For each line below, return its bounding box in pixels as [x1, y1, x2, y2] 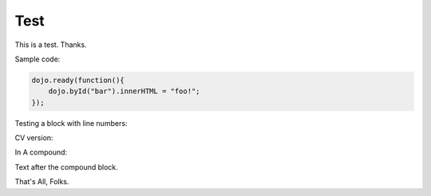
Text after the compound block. [14, 162, 119, 171]
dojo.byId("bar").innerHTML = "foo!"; [48, 87, 200, 96]
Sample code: [14, 54, 61, 64]
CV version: [14, 133, 53, 143]
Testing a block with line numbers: [14, 118, 128, 127]
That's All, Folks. [14, 177, 69, 186]
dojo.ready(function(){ [31, 76, 125, 84]
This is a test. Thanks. [14, 40, 87, 49]
